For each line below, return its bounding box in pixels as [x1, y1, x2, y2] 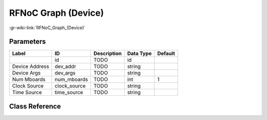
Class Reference [9, 102, 61, 111]
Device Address [12, 63, 49, 70]
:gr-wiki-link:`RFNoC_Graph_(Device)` [9, 25, 86, 31]
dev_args [54, 70, 76, 77]
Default [157, 50, 175, 57]
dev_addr [54, 63, 76, 70]
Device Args [12, 70, 41, 77]
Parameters [9, 38, 46, 46]
